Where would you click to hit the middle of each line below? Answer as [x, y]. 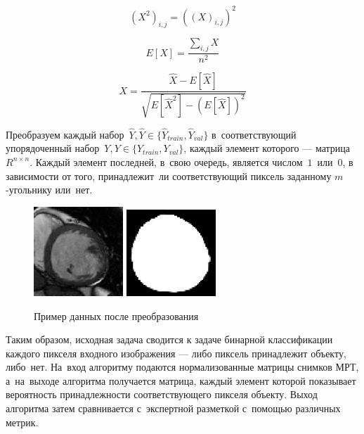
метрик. [22, 422]
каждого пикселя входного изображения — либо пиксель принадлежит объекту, [176, 353]
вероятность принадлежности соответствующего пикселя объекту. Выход [162, 394]
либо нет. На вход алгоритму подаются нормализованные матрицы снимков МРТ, [182, 367]
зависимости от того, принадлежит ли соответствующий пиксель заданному [169, 175]
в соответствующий [254, 134]
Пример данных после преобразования [116, 315]
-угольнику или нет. [49, 190]
